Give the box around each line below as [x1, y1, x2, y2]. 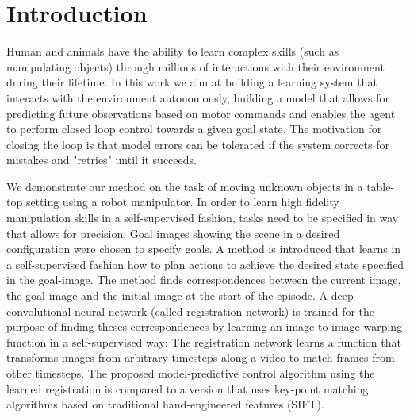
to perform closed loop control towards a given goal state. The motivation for [6, 121, 382, 137]
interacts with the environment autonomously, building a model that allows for [6, 89, 389, 105]
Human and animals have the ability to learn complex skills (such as [6, 43, 339, 59]
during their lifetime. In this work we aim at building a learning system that [6, 74, 377, 90]
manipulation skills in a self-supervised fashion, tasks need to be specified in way [6, 209, 399, 226]
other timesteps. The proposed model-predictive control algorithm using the [6, 365, 375, 381]
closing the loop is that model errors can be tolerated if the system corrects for [6, 136, 389, 152]
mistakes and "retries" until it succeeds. [6, 151, 197, 168]
